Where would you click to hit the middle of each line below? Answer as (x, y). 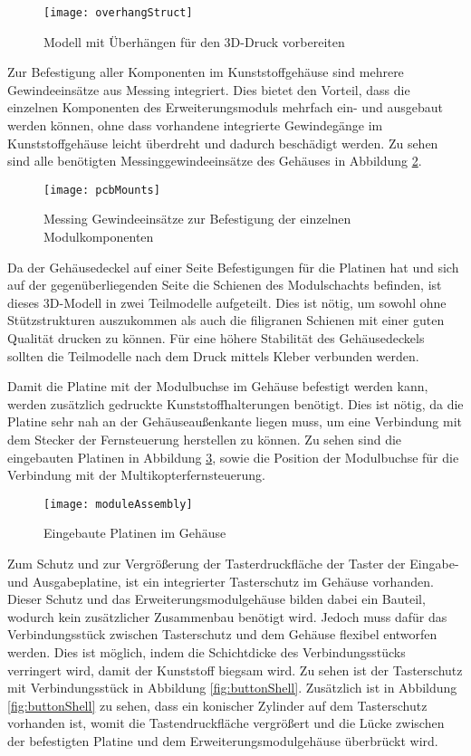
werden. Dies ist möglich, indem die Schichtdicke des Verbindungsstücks (207, 652)
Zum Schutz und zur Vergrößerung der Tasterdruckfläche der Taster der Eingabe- (233, 564)
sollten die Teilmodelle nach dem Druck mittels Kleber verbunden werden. (213, 355)
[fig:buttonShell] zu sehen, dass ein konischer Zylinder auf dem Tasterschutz (217, 705)
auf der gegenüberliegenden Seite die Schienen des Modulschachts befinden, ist (225, 285)
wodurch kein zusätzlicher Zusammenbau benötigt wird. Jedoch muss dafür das (227, 616)
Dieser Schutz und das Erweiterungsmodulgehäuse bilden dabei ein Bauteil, (216, 599)
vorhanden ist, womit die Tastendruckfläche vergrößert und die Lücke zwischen (226, 723)
